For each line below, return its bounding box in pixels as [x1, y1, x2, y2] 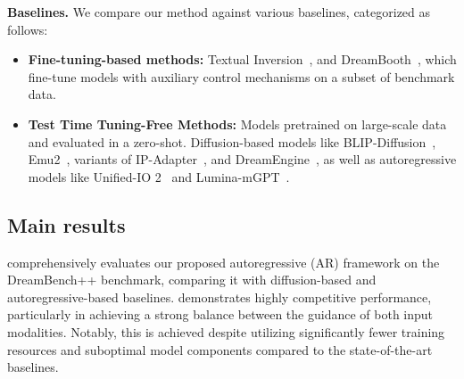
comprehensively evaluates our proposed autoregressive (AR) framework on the [7, 252, 440, 271]
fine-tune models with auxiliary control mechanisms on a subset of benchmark [28, 67, 455, 86]
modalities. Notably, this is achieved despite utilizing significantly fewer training [7, 322, 445, 341]
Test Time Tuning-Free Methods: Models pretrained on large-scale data [28, 114, 447, 133]
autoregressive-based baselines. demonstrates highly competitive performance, [7, 287, 432, 306]
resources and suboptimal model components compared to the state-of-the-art [7, 340, 433, 358]
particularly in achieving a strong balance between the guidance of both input [7, 305, 434, 324]
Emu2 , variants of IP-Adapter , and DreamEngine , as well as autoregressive [28, 150, 457, 169]
